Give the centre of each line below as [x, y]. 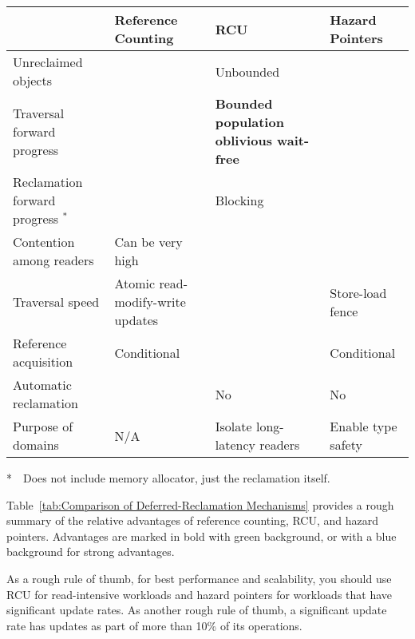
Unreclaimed [48, 62]
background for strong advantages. [91, 552]
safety [346, 445]
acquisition [43, 361]
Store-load [358, 292]
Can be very [148, 242]
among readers [53, 260]
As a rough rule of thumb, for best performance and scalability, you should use [199, 578]
